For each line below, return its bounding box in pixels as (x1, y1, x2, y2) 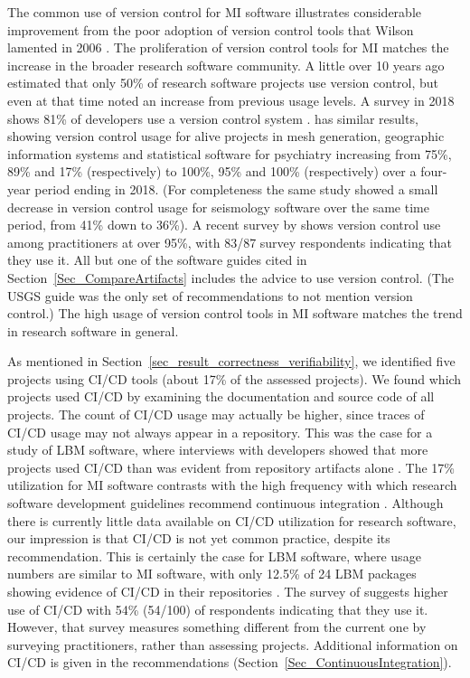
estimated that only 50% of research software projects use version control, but (7, 73, 439, 92)
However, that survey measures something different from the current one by (7, 617, 427, 636)
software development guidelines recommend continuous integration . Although (7, 494, 444, 513)
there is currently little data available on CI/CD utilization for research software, (7, 511, 456, 530)
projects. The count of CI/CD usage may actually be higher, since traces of (7, 405, 425, 424)
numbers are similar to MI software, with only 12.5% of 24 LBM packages (7, 564, 417, 583)
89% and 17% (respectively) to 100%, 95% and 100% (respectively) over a (7, 162, 417, 181)
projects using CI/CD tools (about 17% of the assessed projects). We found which (7, 369, 462, 388)
